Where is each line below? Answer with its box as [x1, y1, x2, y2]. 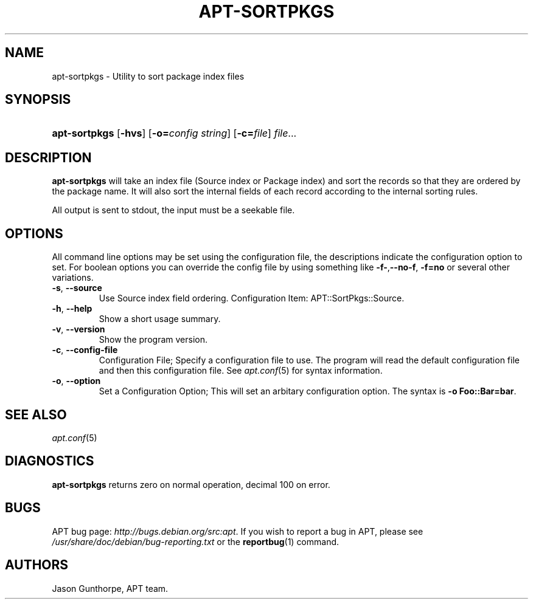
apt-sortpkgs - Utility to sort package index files [52, 70, 245, 81]
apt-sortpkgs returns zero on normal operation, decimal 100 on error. [52, 479, 330, 490]
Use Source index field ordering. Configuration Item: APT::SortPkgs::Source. [99, 293, 405, 304]
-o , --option [52, 376, 101, 386]
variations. [52, 272, 94, 283]
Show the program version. [99, 334, 207, 345]
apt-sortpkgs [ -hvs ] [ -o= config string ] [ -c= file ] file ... [52, 127, 297, 140]
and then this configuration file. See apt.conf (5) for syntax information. [99, 365, 383, 376]
